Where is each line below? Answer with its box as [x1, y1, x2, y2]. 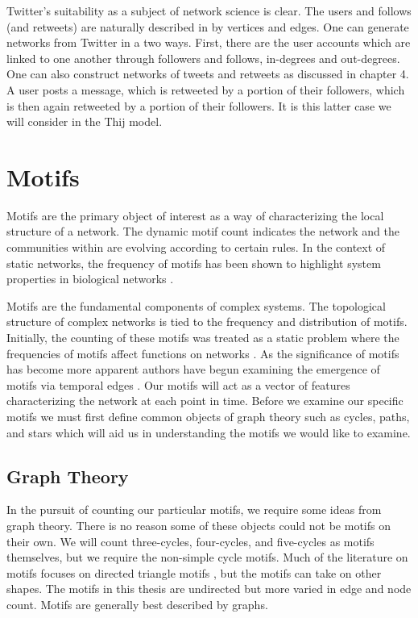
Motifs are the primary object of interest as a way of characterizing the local [6, 207, 384, 223]
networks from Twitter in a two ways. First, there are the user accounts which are [6, 34, 411, 51]
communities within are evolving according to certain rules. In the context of [6, 239, 386, 256]
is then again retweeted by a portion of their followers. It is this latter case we [6, 97, 391, 114]
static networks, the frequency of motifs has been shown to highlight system [6, 254, 381, 271]
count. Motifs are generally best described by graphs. [6, 595, 268, 612]
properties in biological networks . [6, 270, 174, 287]
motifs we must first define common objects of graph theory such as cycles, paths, [6, 408, 410, 424]
